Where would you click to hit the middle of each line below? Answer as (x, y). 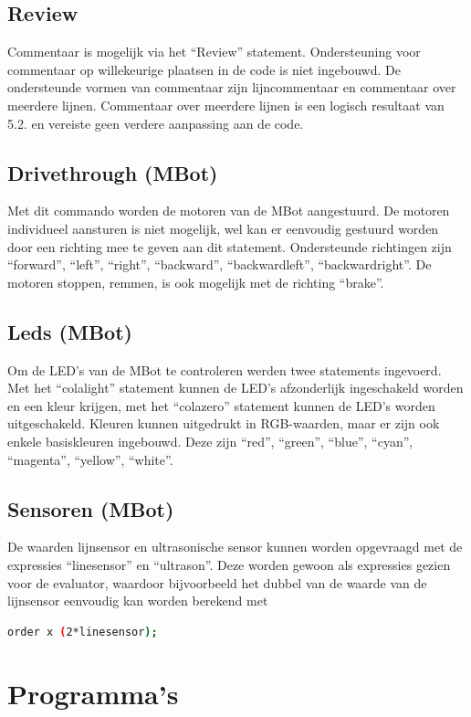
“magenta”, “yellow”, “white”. (90, 459)
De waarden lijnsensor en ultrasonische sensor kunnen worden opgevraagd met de (235, 547)
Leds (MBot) (70, 331)
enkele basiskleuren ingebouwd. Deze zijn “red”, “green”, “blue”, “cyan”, (210, 441)
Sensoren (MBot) (91, 508)
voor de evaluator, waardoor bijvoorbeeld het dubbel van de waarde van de (217, 582)
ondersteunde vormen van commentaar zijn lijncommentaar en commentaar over (232, 87)
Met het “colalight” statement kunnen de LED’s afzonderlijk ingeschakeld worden (235, 388)
